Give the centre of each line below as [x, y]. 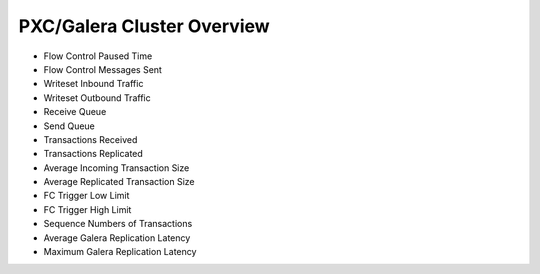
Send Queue [69, 126]
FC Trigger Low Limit [86, 196]
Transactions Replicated [93, 154]
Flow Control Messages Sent [102, 69]
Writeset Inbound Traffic [93, 84]
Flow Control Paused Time [98, 56]
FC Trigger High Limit [87, 209]
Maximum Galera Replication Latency [120, 252]
